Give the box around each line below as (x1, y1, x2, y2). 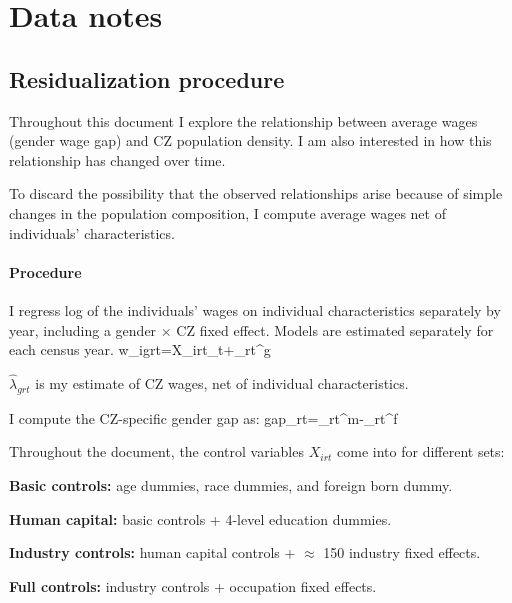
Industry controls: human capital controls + (9, 542, 296, 563)
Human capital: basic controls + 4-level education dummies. (9, 508, 392, 529)
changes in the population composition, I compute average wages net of (9, 202, 446, 223)
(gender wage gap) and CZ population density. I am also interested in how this (9, 130, 492, 151)
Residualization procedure (9, 63, 285, 94)
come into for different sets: (337, 441, 505, 462)
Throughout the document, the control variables (9, 441, 304, 462)
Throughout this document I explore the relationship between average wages (9, 110, 478, 131)
